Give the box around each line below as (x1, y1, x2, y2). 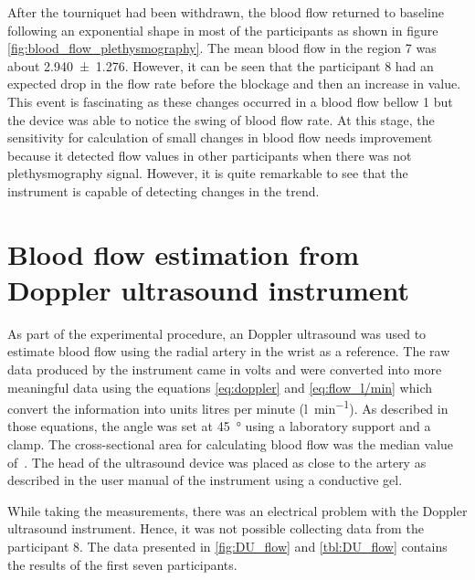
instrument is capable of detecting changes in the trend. (7, 181, 320, 200)
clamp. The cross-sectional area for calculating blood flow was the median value (7, 435, 454, 454)
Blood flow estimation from (7, 235, 360, 272)
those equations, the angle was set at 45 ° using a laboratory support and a (7, 417, 431, 436)
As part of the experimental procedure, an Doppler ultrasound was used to (7, 323, 427, 343)
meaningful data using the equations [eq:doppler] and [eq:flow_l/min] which (7, 377, 433, 396)
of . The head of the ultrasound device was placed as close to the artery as (7, 452, 427, 471)
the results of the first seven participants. (7, 554, 237, 574)
